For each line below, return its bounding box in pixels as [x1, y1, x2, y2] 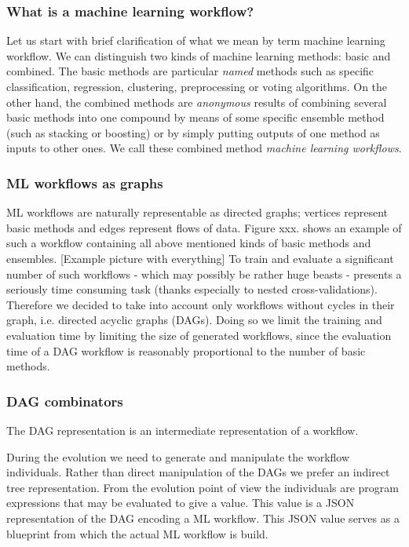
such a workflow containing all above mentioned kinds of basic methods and [6, 235, 371, 251]
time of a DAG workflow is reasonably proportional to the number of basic [6, 342, 366, 359]
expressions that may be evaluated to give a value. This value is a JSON [6, 494, 355, 511]
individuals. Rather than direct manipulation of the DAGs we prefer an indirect [6, 464, 390, 480]
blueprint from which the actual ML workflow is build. [6, 525, 268, 542]
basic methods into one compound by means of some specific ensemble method [6, 109, 385, 126]
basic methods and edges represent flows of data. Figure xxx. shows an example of [6, 219, 402, 235]
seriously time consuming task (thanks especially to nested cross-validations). [6, 281, 378, 297]
